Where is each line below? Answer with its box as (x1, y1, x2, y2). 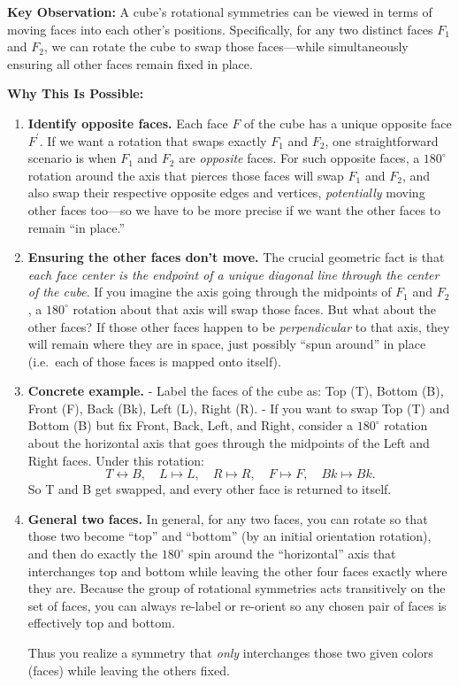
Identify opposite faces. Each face (27, 113, 228, 132)
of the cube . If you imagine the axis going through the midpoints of (27, 282, 392, 301)
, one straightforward (325, 131, 439, 150)
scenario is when (27, 149, 117, 167)
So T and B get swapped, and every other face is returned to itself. (27, 480, 392, 498)
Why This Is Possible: (7, 84, 144, 103)
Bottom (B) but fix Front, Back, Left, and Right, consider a (27, 416, 354, 435)
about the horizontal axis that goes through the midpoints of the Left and (27, 434, 430, 452)
